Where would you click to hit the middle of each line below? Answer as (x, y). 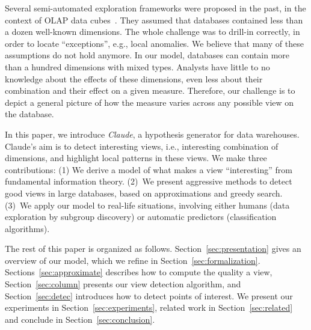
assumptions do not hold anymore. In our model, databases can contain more (147, 55)
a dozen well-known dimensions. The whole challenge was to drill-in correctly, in (152, 32)
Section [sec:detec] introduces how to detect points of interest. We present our (149, 295)
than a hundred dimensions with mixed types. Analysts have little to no (137, 66)
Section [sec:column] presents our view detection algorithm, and (123, 284)
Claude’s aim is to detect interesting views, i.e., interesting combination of (142, 146)
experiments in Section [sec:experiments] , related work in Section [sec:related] (149, 307)
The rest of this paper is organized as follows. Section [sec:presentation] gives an (153, 249)
